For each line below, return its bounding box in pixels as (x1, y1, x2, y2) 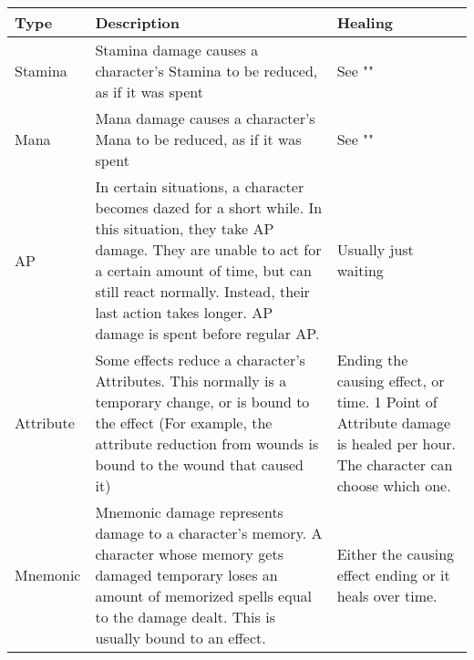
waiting (336, 260, 384, 281)
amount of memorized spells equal (95, 585, 312, 606)
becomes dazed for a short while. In (95, 197, 323, 218)
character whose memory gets (95, 543, 283, 564)
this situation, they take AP (95, 218, 274, 239)
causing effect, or (336, 370, 445, 391)
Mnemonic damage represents (95, 501, 283, 522)
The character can (336, 454, 453, 475)
